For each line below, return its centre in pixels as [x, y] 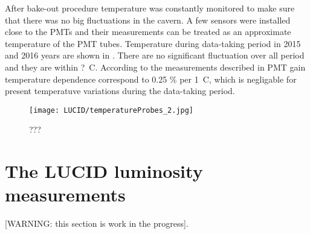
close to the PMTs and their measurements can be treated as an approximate [148, 32]
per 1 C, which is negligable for [238, 79]
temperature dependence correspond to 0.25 [86, 79]
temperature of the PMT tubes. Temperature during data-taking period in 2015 [153, 43]
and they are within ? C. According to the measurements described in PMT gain [155, 67]
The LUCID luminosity [104, 171]
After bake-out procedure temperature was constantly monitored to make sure [150, 8]
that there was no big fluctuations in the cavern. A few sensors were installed [148, 20]
